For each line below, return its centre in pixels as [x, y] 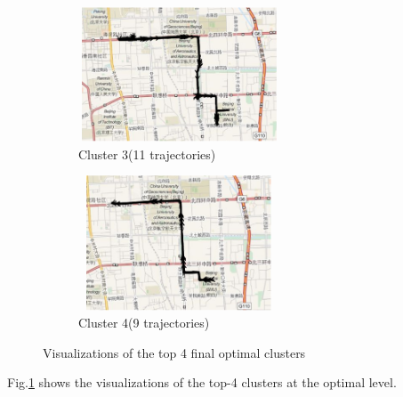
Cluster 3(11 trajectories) [147, 154]
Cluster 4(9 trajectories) [144, 323]
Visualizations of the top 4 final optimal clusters [174, 352]
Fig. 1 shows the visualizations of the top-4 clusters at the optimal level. [202, 382]
